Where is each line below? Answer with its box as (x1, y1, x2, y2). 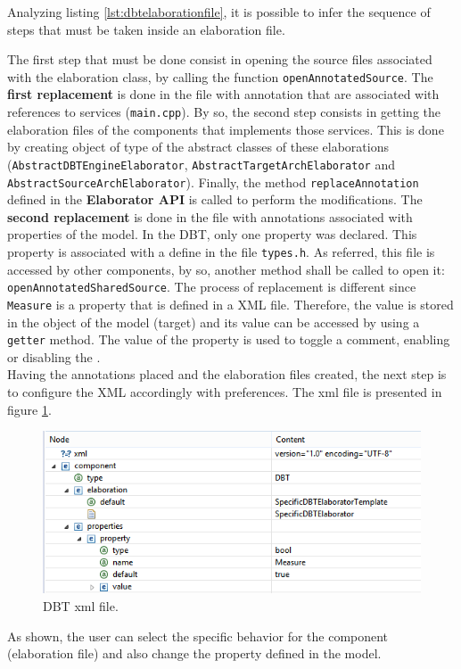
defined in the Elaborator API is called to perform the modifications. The (7, 190, 423, 209)
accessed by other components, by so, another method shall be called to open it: (7, 260, 445, 278)
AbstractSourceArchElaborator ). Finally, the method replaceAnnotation (7, 172, 419, 191)
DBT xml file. (43, 597, 119, 615)
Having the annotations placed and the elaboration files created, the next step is (7, 365, 447, 384)
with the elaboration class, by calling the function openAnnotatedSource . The (7, 67, 433, 86)
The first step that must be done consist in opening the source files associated (7, 50, 432, 69)
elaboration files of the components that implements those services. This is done (7, 120, 444, 138)
